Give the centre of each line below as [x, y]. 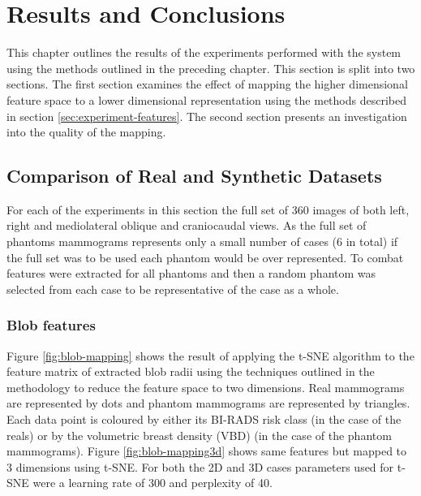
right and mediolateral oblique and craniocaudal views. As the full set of [187, 225]
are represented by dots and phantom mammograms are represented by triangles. [208, 403]
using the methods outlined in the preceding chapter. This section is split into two [211, 68]
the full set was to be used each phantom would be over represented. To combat [205, 257]
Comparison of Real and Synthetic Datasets [194, 176]
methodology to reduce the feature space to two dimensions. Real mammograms [206, 387]
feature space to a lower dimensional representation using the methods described [206, 99]
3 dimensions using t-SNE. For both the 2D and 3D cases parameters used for [200, 466]
